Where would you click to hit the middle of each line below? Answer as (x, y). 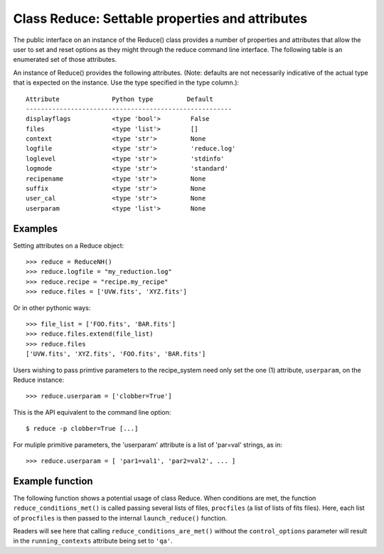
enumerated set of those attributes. (65, 60)
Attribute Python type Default (119, 99)
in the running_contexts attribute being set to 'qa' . (93, 541)
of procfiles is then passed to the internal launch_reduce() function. (120, 518)
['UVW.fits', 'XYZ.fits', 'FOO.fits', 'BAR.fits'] (116, 354)
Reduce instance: (38, 380)
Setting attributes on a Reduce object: (69, 245)
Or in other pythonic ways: (52, 308)
